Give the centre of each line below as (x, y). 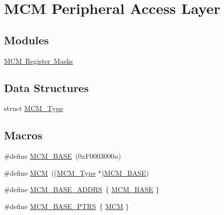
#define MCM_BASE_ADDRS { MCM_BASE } (82, 189)
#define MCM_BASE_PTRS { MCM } (67, 206)
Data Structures (46, 87)
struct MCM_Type (34, 108)
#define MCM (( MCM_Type (50, 172)
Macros (23, 135)
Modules (26, 40)
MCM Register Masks (39, 60)
